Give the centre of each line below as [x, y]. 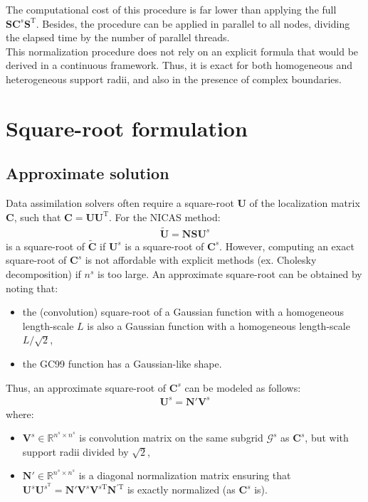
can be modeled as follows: [243, 387]
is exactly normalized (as [181, 490]
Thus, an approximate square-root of [86, 387]
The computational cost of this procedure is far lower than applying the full [171, 9]
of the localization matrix [305, 203]
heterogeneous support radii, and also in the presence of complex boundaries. [174, 79]
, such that [37, 217]
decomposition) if [43, 273]
